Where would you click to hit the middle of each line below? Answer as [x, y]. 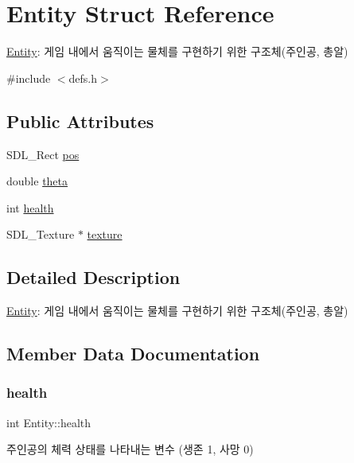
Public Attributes [80, 121]
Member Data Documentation [133, 354]
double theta [37, 181]
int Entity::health [49, 422]
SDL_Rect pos [43, 154]
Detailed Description [93, 277]
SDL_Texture [41, 234]
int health [30, 207]
